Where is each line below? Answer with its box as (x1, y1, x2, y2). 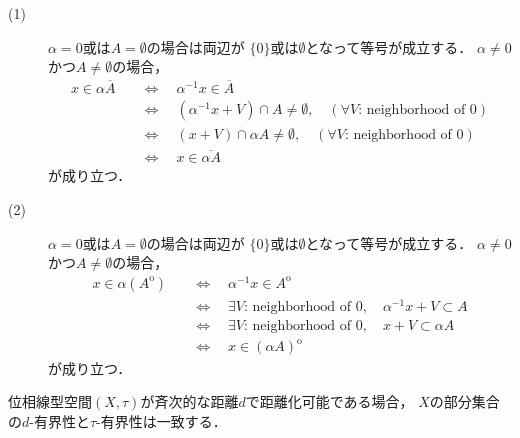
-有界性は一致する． (96, 410, 227, 431)
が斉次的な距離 (140, 391, 239, 412)
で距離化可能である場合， (245, 391, 414, 412)
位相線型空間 (8, 391, 92, 412)
